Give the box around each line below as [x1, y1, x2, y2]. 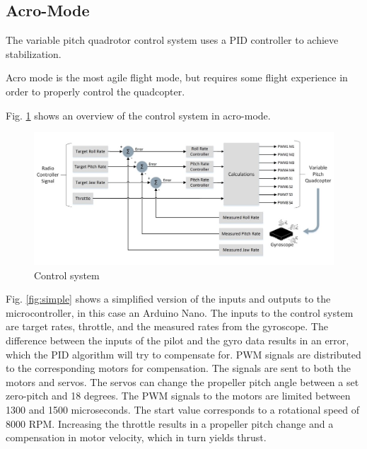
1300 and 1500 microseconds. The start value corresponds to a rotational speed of [6, 402, 359, 416]
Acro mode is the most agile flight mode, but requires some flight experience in [6, 70, 348, 85]
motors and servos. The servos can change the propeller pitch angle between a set [6, 374, 359, 389]
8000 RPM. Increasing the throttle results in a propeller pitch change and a [6, 416, 334, 431]
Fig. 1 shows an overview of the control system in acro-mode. [6, 107, 271, 122]
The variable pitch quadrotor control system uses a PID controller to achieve [6, 33, 339, 47]
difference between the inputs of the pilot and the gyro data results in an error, [6, 332, 349, 347]
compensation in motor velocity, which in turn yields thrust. [6, 430, 267, 445]
